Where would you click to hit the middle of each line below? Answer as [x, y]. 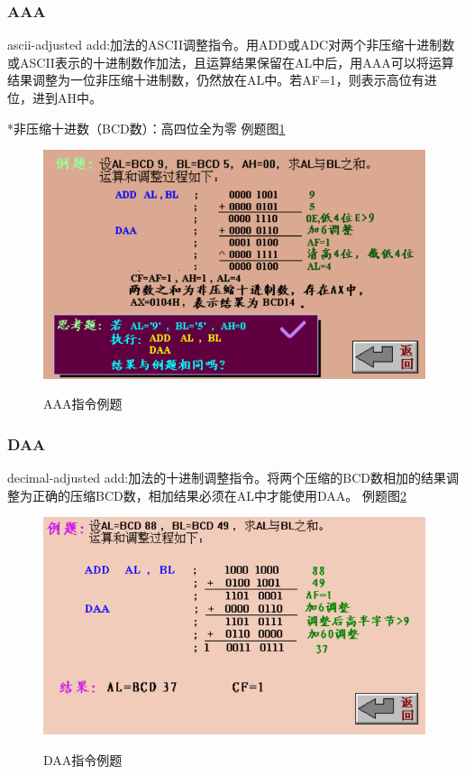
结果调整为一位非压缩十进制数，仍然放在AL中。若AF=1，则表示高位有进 [222, 80]
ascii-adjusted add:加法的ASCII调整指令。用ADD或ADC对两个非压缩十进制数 [231, 45]
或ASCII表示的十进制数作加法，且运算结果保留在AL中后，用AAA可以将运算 [231, 62]
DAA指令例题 [83, 759]
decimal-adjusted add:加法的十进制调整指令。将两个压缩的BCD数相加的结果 [227, 477]
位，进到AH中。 [55, 97]
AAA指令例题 [83, 404]
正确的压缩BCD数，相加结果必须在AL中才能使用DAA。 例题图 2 [219, 495]
